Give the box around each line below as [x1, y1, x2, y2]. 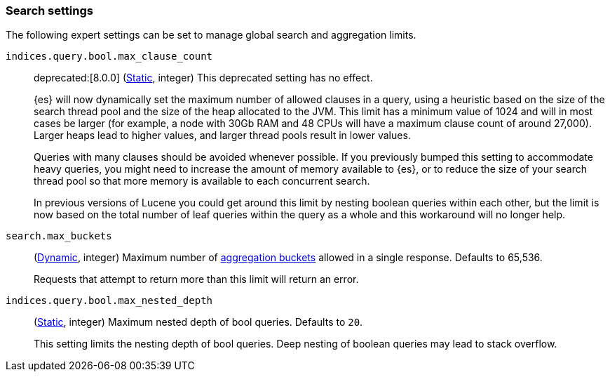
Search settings [6, 4, 93, 18]
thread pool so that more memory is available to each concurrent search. [34, 175, 370, 187]
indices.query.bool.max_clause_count [6, 51, 213, 62]
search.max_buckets [6, 230, 112, 242]
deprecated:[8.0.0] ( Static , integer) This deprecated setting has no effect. [34, 72, 373, 84]
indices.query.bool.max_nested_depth [6, 295, 213, 307]
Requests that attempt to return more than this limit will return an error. [34, 273, 359, 286]
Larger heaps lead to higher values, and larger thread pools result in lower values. [34, 129, 411, 142]
